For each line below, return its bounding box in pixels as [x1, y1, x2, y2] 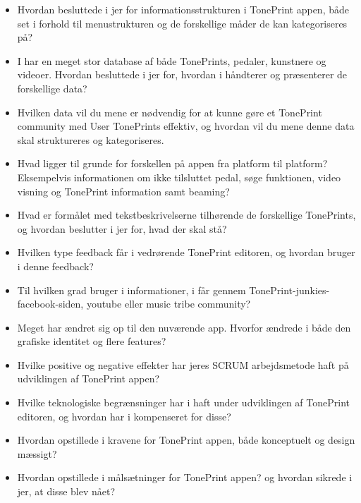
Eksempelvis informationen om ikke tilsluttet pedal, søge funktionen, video [17, 169, 341, 184]
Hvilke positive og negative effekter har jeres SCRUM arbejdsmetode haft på [17, 357, 349, 372]
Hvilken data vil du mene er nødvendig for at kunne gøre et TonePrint [17, 104, 322, 119]
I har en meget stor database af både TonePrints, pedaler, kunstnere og [17, 53, 326, 68]
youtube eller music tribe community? [86, 296, 251, 311]
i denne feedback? [17, 258, 94, 273]
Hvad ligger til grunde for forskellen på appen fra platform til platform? [17, 156, 328, 171]
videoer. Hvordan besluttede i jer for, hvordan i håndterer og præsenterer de [17, 67, 348, 82]
